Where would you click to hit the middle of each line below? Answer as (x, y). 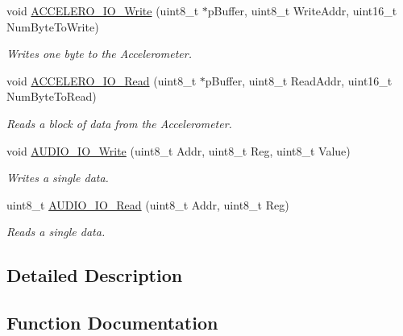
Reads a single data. (56, 232)
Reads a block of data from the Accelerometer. (119, 123)
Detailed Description (95, 275)
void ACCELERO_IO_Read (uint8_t (102, 80)
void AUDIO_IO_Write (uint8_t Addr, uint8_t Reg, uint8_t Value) (179, 150)
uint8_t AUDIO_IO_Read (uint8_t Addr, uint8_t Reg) (148, 204)
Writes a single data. (58, 178)
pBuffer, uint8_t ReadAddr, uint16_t (299, 80)
